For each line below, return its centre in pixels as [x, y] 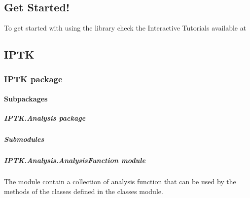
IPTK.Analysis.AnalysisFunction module [75, 160]
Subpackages [26, 99]
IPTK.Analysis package [45, 118]
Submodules [24, 139]
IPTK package [33, 79]
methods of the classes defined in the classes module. [84, 191]
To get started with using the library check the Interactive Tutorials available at [125, 28]
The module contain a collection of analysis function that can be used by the [120, 181]
